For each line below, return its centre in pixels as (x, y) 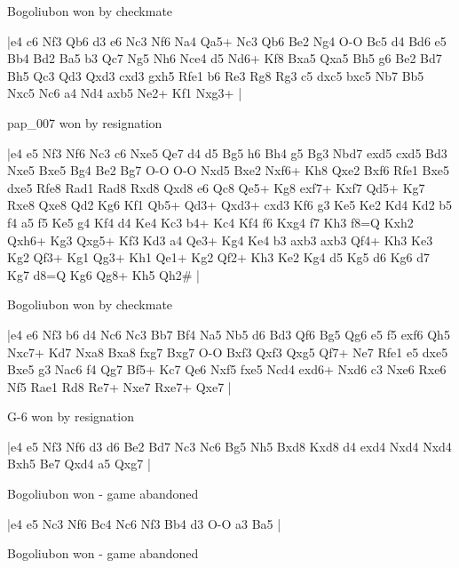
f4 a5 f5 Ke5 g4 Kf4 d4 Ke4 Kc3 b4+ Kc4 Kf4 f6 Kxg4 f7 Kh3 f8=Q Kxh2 (210, 222)
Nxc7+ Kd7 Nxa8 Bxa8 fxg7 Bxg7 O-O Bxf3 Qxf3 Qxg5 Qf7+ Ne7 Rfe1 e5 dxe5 (228, 352)
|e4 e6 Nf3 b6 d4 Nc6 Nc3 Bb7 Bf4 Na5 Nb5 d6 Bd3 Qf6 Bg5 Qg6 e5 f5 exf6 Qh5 (229, 334)
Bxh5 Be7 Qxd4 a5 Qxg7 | (79, 464)
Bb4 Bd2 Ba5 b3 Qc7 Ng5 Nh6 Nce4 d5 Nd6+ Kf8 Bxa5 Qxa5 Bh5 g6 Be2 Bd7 (225, 58)
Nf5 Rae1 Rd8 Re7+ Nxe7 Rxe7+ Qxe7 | (119, 386)
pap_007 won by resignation (85, 122)
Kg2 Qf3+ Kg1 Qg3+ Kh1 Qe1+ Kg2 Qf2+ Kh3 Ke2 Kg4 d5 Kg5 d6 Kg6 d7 (219, 257)
